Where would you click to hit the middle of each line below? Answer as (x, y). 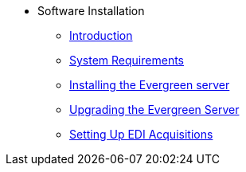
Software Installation (91, 11)
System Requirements (127, 60)
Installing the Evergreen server (150, 85)
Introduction (101, 35)
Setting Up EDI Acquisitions (141, 134)
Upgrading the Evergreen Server (154, 109)
